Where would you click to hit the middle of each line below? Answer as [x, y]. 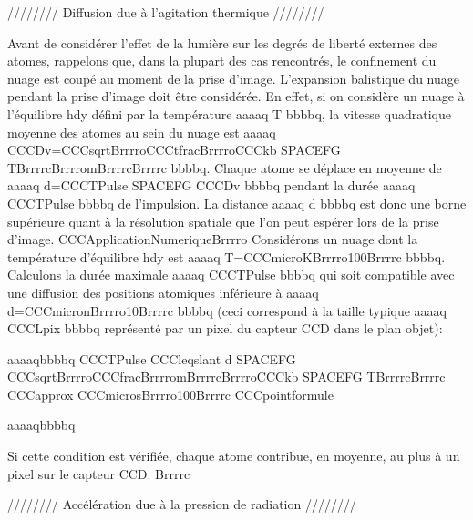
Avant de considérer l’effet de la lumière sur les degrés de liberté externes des [222, 42]
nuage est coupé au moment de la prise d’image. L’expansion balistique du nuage [233, 78]
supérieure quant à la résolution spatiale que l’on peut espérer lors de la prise [223, 221]
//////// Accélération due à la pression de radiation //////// [182, 504]
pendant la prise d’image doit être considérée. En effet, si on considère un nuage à [236, 96]
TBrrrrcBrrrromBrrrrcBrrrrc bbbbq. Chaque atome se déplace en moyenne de [225, 167]
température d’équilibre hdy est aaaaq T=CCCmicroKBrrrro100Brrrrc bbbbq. [226, 256]
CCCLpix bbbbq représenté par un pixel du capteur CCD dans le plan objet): [225, 328]
